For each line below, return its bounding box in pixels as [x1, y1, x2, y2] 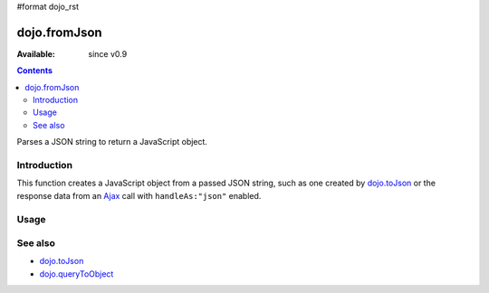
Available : [16, 48, 56, 59]
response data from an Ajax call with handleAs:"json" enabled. [16, 190, 262, 201]
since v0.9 [88, 48, 128, 59]
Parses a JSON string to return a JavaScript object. [16, 137, 208, 147]
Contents [16, 65, 53, 76]
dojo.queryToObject [39, 268, 114, 279]
